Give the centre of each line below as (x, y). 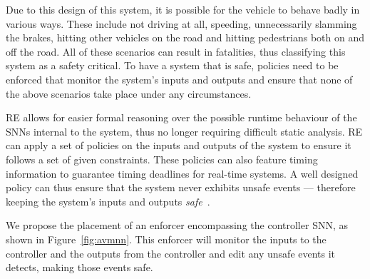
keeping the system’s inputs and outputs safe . (108, 201)
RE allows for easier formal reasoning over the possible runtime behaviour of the (181, 117)
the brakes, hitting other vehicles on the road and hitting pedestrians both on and (185, 37)
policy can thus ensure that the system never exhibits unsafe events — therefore (181, 187)
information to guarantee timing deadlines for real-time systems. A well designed (182, 173)
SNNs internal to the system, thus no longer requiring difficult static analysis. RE (184, 131)
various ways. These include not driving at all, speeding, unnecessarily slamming (181, 23)
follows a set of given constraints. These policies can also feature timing (162, 159)
